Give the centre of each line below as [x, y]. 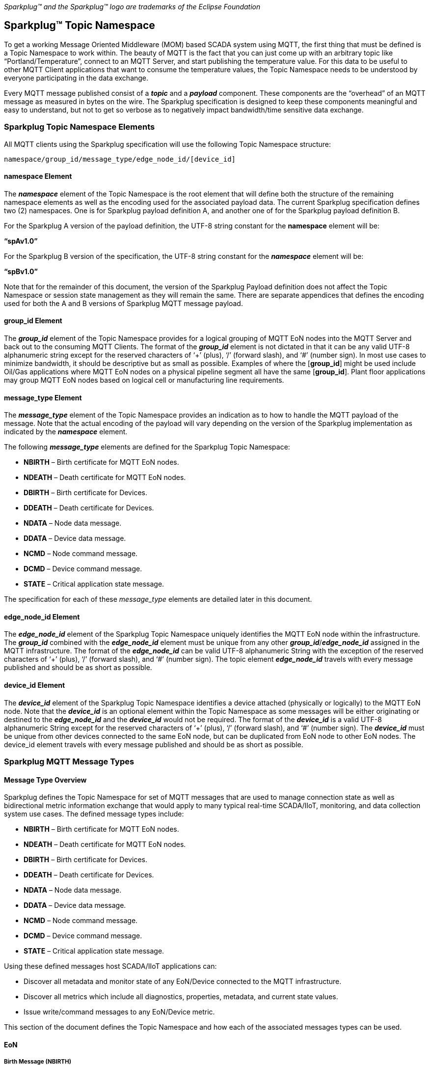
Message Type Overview [45, 780]
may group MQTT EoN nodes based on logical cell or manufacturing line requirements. [144, 380]
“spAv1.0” [21, 241]
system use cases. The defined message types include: [94, 814]
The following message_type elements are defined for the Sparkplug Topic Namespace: [147, 447]
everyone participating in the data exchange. [76, 78]
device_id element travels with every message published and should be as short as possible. [154, 744]
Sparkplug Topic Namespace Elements [80, 127]
